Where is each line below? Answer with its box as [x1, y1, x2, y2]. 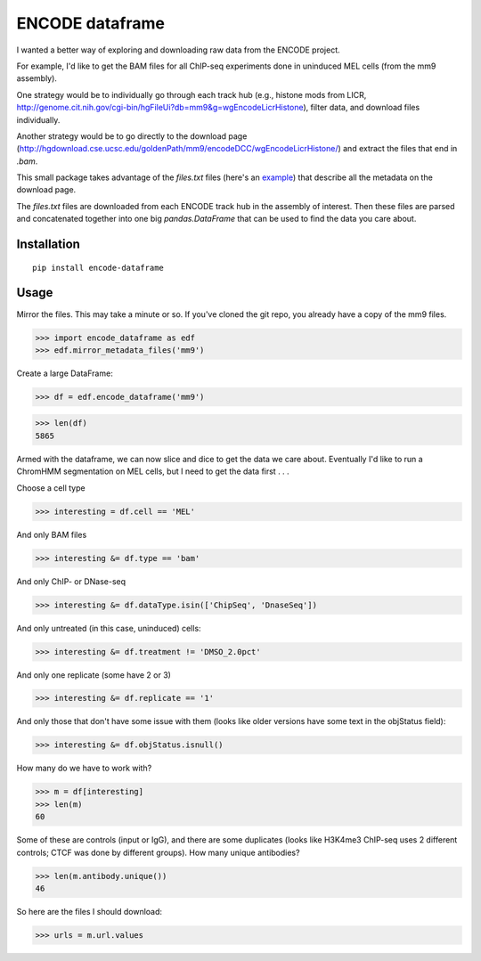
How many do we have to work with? [16, 762, 152, 774]
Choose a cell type [16, 482, 86, 493]
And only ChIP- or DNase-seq [16, 575, 126, 587]
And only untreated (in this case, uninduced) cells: [16, 623, 201, 633]
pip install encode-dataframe [32, 263, 165, 273]
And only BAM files [16, 529, 87, 540]
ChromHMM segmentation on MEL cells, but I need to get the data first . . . [16, 466, 289, 476]
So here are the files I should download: [16, 906, 163, 916]
